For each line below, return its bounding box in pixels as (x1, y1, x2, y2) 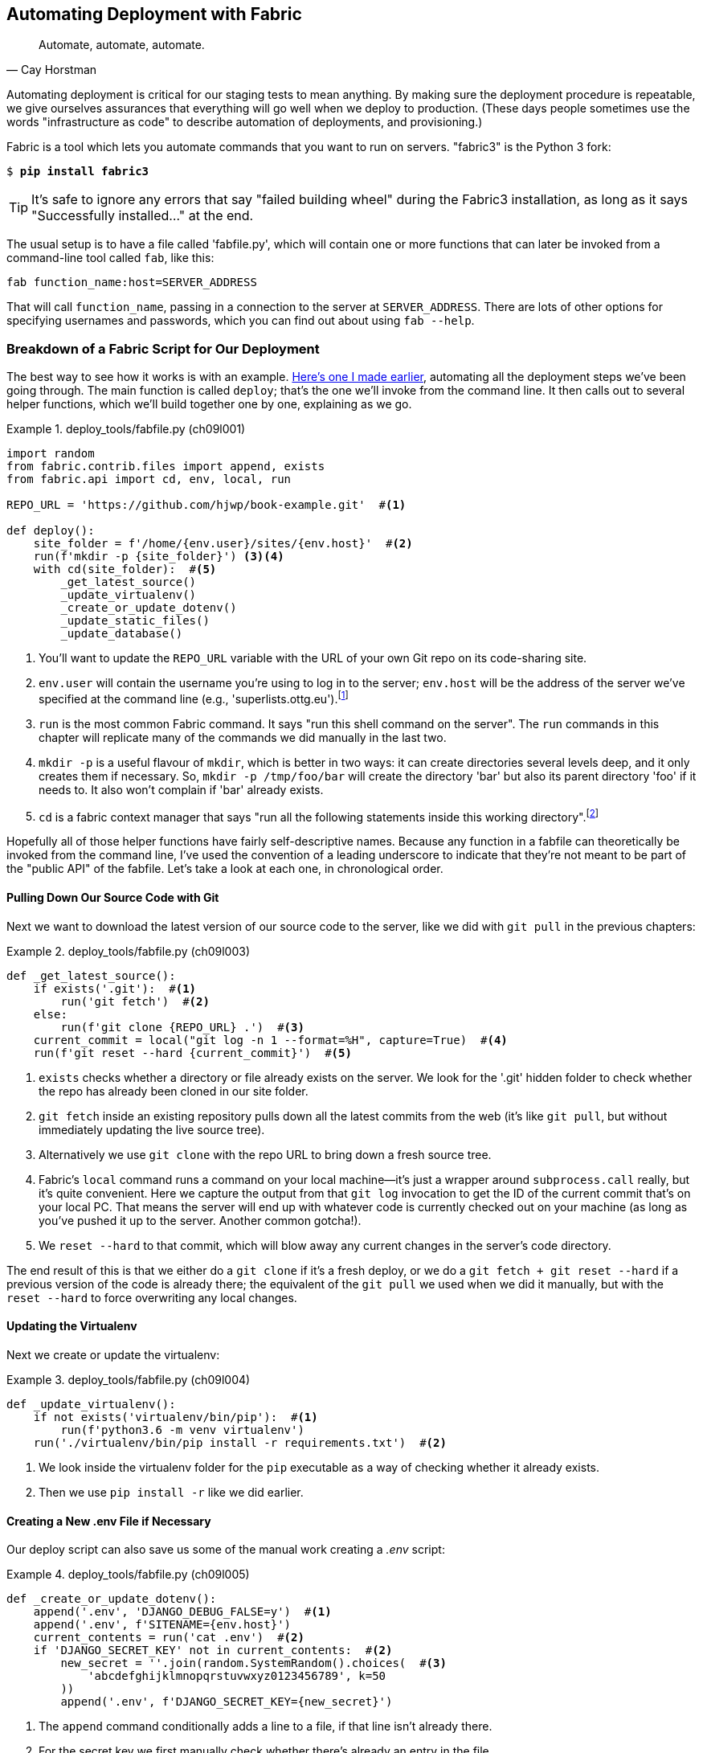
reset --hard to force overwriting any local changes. (6, 1290, 297, 1305)
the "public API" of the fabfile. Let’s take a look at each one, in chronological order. (6, 862, 443, 876)
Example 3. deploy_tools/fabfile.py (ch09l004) (6, 1372, 251, 1386)
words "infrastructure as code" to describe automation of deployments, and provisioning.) (6, 115, 483, 129)
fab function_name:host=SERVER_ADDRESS (6, 276, 257, 289)
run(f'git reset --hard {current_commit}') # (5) (33, 1046, 352, 1059)
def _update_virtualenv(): (6, 1397, 176, 1411)
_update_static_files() (60, 614, 210, 628)
